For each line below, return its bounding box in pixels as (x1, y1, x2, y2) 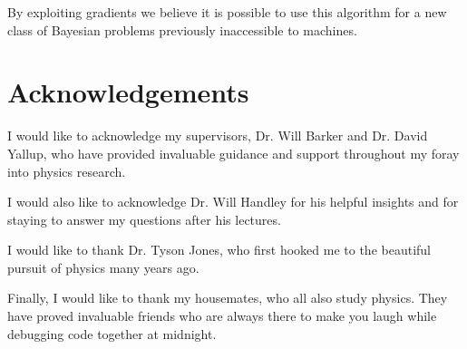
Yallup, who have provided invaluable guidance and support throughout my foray (7, 143, 460, 162)
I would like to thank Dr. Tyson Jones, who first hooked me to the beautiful (7, 240, 431, 259)
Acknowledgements (7, 73, 249, 111)
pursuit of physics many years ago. (7, 257, 199, 276)
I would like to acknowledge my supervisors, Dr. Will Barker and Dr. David (7, 126, 428, 145)
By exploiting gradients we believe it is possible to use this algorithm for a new (7, 3, 447, 21)
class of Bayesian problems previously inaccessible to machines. (7, 20, 357, 39)
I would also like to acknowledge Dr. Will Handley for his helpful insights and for (7, 192, 459, 211)
